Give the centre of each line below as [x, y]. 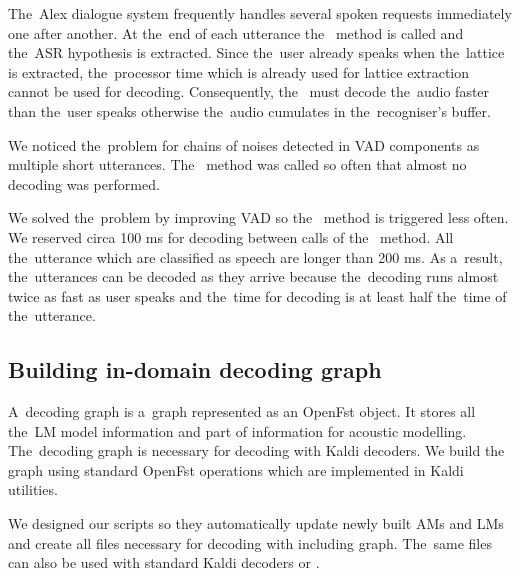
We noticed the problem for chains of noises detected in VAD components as [244, 144]
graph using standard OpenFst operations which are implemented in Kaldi [236, 469]
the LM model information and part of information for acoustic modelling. [237, 430]
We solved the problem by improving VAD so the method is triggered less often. [258, 217]
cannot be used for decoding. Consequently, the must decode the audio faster [249, 91]
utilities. [33, 489]
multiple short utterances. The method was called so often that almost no [237, 164]
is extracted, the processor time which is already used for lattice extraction [239, 71]
